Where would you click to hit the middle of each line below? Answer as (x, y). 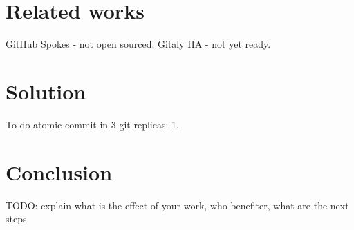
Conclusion (59, 172)
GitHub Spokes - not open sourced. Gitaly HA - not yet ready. (138, 44)
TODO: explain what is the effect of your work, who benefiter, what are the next (177, 205)
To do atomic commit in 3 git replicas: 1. (92, 124)
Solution (46, 91)
